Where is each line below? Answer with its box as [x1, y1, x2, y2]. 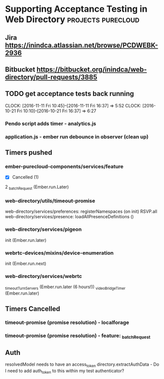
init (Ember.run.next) [5, 261, 47, 267]
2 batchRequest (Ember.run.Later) [5, 184, 69, 191]
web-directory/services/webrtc [5, 273, 82, 279]
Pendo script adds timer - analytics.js [5, 120, 96, 127]
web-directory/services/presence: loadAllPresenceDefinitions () [5, 214, 134, 220]
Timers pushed [5, 149, 52, 157]
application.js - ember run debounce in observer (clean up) [5, 133, 149, 140]
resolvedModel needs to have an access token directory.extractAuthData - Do [5, 361, 160, 369]
